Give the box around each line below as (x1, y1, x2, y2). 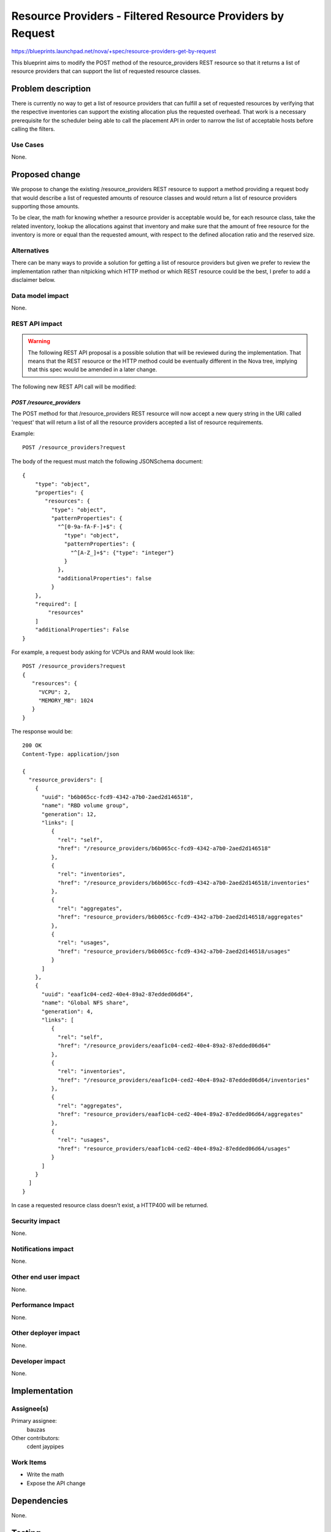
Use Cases (11, 140, 44, 149)
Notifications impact (11, 1245, 74, 1253)
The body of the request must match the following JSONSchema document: (11, 457, 204, 465)
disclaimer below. (11, 276, 56, 284)
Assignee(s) (11, 1404, 49, 1413)
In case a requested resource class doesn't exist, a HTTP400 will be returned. (11, 1202, 208, 1209)
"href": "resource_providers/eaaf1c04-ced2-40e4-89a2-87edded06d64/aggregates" (57, 1111, 303, 1118)
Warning (28, 338, 50, 345)
